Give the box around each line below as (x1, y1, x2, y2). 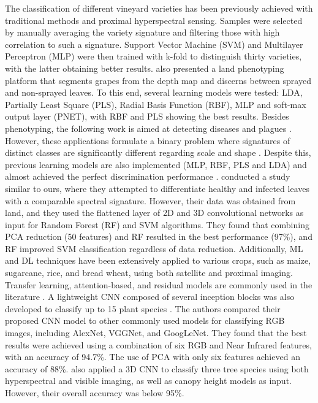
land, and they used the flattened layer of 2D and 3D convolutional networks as (5, 206, 304, 219)
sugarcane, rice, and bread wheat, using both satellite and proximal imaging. (5, 266, 293, 279)
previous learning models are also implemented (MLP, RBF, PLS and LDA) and (5, 158, 307, 171)
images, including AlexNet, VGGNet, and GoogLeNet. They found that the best (5, 326, 307, 339)
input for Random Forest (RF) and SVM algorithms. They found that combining (5, 218, 309, 231)
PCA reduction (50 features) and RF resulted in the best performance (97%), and (5, 230, 312, 243)
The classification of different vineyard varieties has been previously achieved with (5, 2, 313, 14)
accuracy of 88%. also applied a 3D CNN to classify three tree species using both (5, 362, 309, 375)
